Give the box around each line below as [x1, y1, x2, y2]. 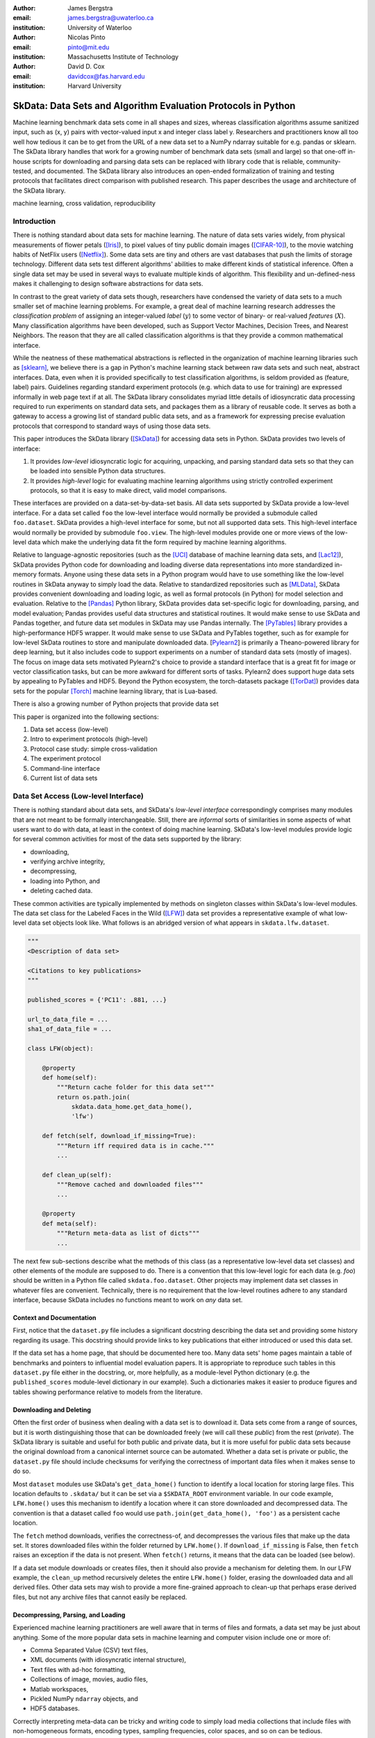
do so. [12, 1467, 31, 1475]
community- [306, 157, 342, 165]
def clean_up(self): [42, 1171, 112, 1178]
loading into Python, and [30, 877, 101, 885]
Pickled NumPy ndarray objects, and [30, 1694, 138, 1703]
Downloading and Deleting [12, 1405, 92, 1414]
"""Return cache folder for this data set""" [56, 1083, 215, 1091]
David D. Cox [67, 63, 105, 71]
